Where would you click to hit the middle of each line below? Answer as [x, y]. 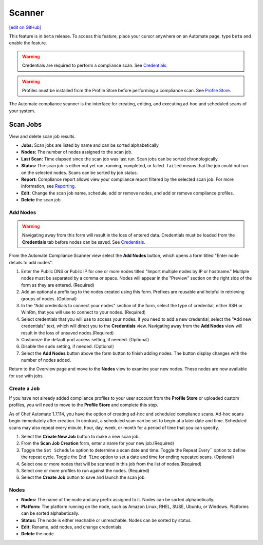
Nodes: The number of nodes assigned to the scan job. [77, 152]
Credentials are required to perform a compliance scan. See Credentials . [95, 65]
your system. [22, 111]
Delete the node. [38, 534]
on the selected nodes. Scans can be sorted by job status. [80, 173]
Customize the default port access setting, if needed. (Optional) [85, 339]
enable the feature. [28, 43]
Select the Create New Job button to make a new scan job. [80, 436]
